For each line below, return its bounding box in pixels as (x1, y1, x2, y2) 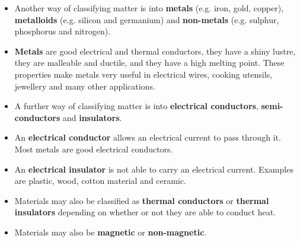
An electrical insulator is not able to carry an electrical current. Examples (14, 163, 293, 175)
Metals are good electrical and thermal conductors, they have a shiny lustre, (14, 44, 296, 57)
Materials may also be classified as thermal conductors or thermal (14, 194, 269, 206)
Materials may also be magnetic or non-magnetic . (14, 225, 207, 238)
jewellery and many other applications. (14, 79, 155, 92)
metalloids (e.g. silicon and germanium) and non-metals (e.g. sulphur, (14, 13, 279, 26)
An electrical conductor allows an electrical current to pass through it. (14, 131, 281, 144)
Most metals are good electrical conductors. (14, 142, 173, 155)
